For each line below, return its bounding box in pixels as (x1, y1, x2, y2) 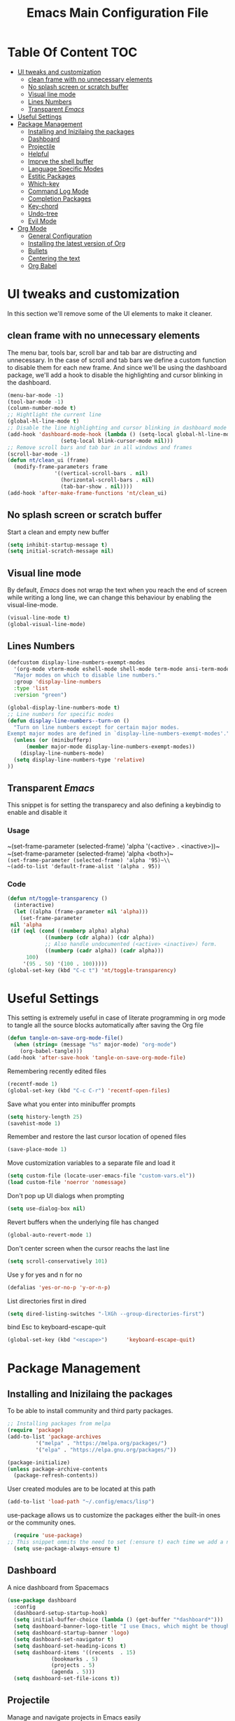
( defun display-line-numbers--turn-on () (7, 717, 130, 724)
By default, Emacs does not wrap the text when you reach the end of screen (7, 586, 227, 594)
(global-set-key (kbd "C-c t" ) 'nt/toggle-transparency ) (7, 966, 177, 974)
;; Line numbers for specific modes (7, 710, 114, 717)
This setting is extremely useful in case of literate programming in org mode (7, 1014, 226, 1022)
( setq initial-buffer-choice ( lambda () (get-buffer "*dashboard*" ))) (13, 1616, 224, 1623)
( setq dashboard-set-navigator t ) (13, 1635, 114, 1643)
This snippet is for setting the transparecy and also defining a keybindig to (7, 801, 222, 809)
